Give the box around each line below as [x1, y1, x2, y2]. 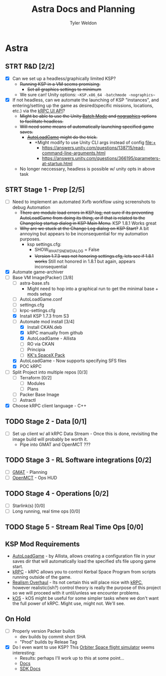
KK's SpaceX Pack [27, 352, 65, 358]
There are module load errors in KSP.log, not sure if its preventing [19, 210, 154, 216]
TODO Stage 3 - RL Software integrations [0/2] [5, 456, 152, 464]
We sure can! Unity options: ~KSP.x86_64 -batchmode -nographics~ [19, 91, 156, 97]
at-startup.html [42, 160, 73, 166]
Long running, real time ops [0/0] [12, 508, 80, 514]
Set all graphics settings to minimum [27, 86, 102, 92]
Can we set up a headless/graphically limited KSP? [12, 75, 116, 81]
